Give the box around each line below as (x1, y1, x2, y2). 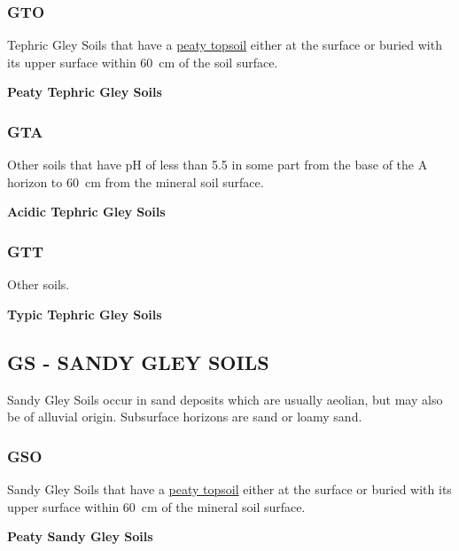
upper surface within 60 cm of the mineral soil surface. (7, 497, 306, 516)
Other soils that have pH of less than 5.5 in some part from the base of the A (7, 155, 428, 174)
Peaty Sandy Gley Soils (7, 527, 153, 546)
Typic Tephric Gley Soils (7, 304, 162, 323)
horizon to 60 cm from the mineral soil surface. (7, 172, 264, 191)
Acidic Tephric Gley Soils (7, 202, 166, 221)
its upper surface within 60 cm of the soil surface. (7, 52, 278, 71)
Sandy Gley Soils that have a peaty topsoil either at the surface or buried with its (7, 480, 452, 499)
